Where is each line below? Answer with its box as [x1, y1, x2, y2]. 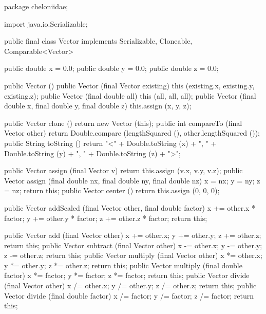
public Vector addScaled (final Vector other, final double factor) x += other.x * [4, 202, 256, 213]
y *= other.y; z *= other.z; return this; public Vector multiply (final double [4, 260, 242, 270]
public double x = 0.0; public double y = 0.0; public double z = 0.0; [4, 63, 219, 73]
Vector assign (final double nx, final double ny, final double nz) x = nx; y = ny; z [4, 175, 260, 186]
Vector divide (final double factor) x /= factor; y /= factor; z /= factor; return [4, 290, 254, 301]
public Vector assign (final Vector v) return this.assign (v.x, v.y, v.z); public [4, 165, 243, 176]
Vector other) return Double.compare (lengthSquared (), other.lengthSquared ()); [4, 127, 260, 138]
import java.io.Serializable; [4, 18, 88, 29]
